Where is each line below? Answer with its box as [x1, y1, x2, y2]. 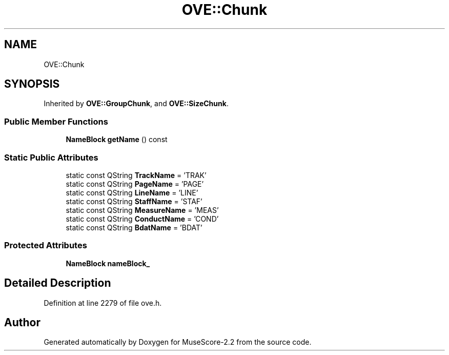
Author [4, 315, 40, 329]
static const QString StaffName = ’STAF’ [66, 196, 202, 206]
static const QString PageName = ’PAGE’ [66, 179, 204, 188]
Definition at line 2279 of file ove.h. [44, 298, 162, 307]
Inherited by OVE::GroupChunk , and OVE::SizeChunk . [44, 99, 229, 108]
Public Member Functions [4, 116, 108, 127]
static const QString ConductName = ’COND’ [66, 214, 219, 223]
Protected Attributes [4, 240, 87, 251]
